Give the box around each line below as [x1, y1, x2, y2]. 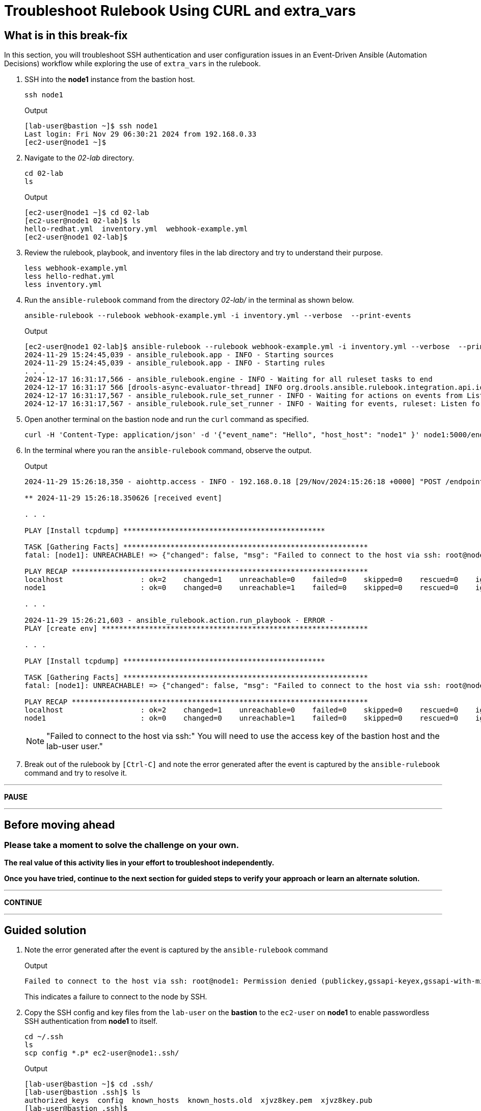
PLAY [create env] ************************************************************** [24, 624, 368, 633]
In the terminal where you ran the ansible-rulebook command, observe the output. [24, 446, 312, 455]
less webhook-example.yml [24, 264, 128, 273]
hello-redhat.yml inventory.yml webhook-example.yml [24, 225, 248, 233]
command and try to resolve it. [24, 769, 127, 778]
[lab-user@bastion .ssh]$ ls [24, 1088, 141, 1097]
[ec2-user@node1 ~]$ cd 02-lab [24, 208, 149, 217]
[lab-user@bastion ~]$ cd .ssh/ [24, 1080, 153, 1089]
